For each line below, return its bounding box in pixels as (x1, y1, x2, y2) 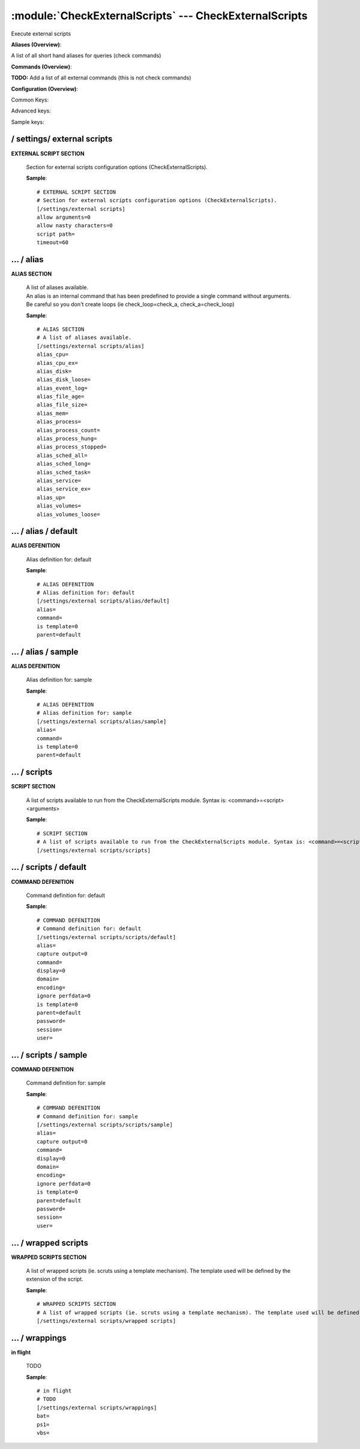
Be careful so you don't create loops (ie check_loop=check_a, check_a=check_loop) (26, 301, 235, 308)
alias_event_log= (37, 385, 88, 391)
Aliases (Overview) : (11, 41, 62, 48)
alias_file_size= (37, 402, 88, 408)
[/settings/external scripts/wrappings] (37, 1404, 157, 1411)
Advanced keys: (11, 107, 51, 114)
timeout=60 (37, 239, 69, 246)
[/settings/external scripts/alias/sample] (37, 718, 167, 724)
